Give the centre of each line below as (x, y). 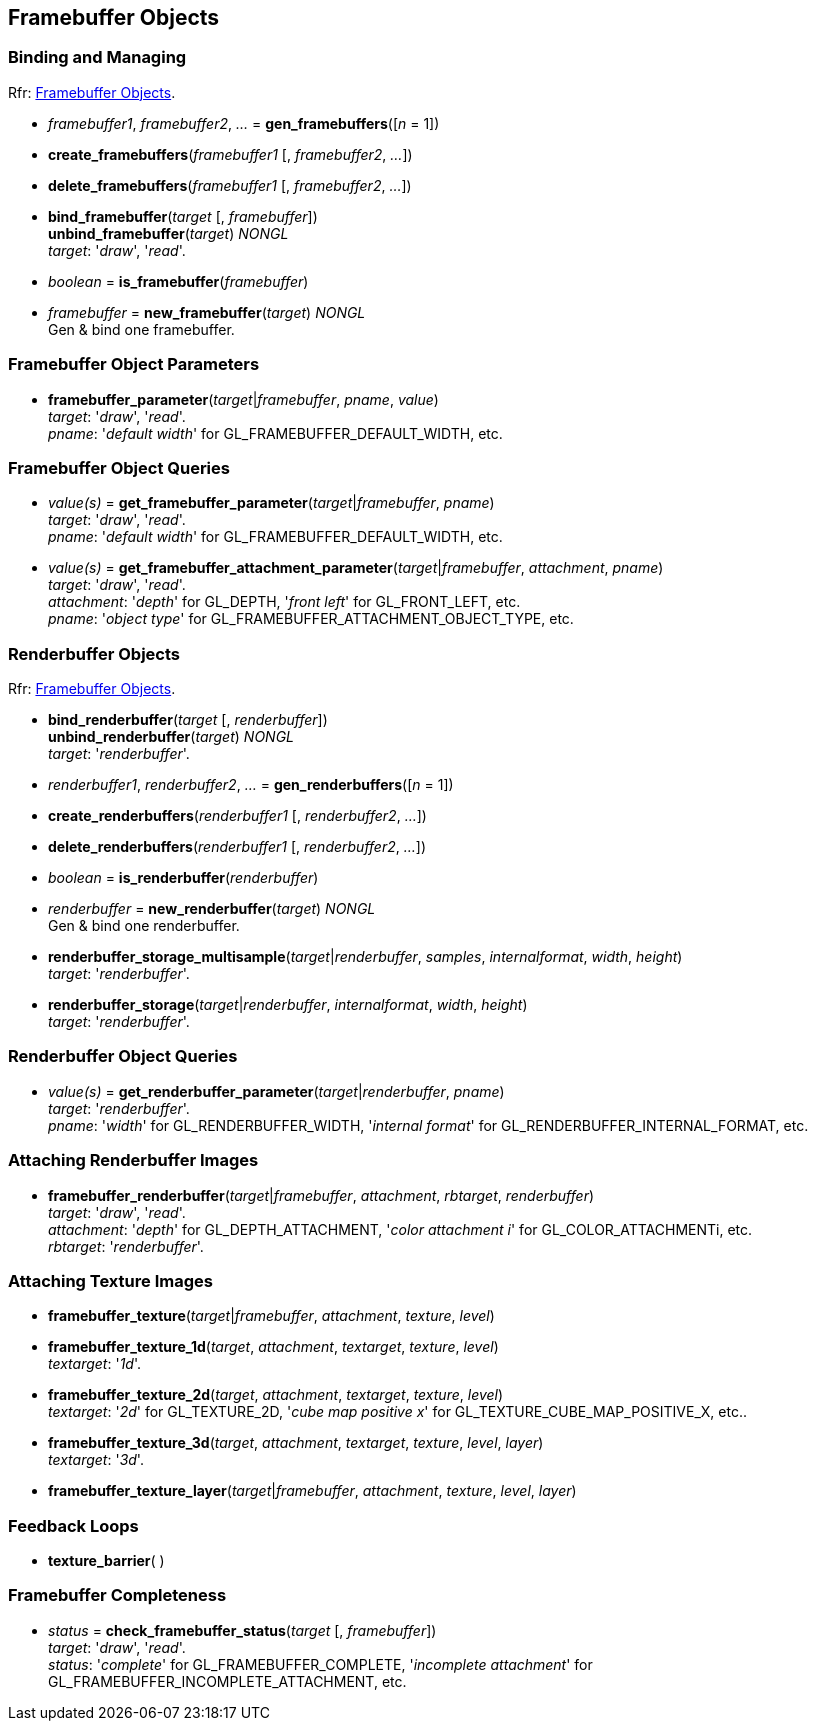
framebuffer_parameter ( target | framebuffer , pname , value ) (243, 399)
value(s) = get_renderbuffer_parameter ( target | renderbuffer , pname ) (276, 1091)
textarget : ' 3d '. (96, 1460)
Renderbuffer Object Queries (123, 1056)
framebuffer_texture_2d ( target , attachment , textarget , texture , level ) (276, 1395)
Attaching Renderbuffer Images (133, 1160)
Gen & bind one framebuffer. (141, 329)
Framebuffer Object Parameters (134, 364)
